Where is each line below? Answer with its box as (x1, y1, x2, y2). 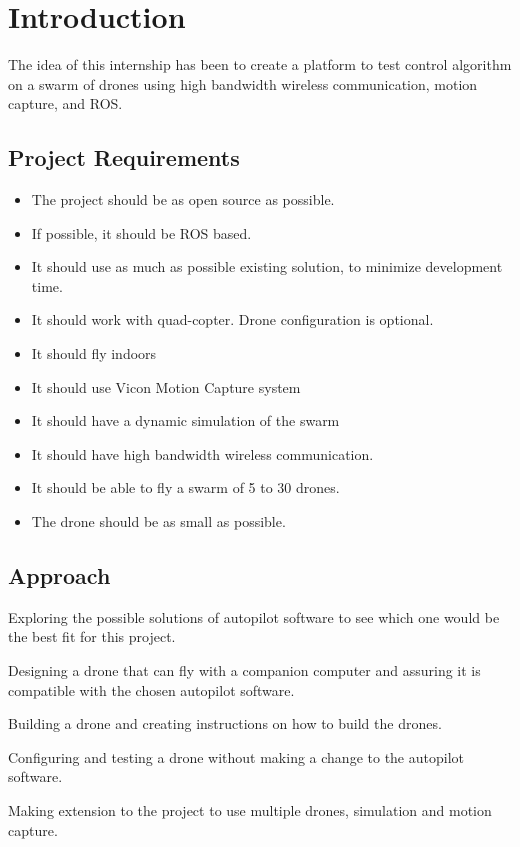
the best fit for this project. (8, 626, 176, 647)
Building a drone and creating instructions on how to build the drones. (8, 713, 442, 734)
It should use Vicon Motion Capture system (31, 376, 301, 397)
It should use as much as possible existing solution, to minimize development (31, 256, 503, 277)
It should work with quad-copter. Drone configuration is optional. (31, 309, 434, 330)
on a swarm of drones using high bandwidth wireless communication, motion (8, 73, 478, 94)
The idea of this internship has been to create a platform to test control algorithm (8, 54, 512, 75)
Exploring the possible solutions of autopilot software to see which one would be (8, 606, 500, 627)
